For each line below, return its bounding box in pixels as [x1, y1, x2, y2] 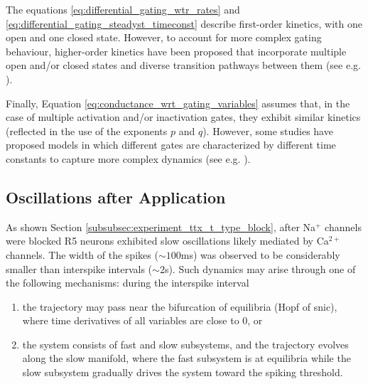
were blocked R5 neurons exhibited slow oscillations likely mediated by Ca [6, 233, 329, 248]
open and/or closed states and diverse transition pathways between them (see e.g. [6, 58, 361, 73]
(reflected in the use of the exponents [6, 123, 168, 138]
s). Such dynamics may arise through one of [164, 261, 356, 276]
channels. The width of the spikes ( [6, 247, 158, 262]
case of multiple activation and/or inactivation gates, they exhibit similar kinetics [6, 110, 361, 124]
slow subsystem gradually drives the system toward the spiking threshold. [22, 365, 343, 380]
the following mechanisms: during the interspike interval [6, 275, 249, 290]
